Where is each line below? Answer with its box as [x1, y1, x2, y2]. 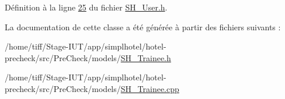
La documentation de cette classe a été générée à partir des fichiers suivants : [5, 20, 281, 33]
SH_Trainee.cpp [120, 82, 179, 94]
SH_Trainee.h [120, 51, 171, 63]
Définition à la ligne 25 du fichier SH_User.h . [5, 1, 168, 13]
